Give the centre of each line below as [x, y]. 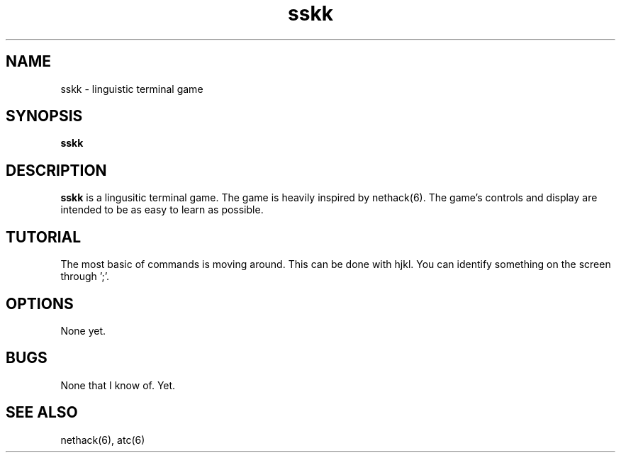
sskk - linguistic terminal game [132, 89]
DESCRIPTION [56, 170]
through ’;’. [85, 277]
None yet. [83, 330]
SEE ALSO [42, 413]
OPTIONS [40, 303]
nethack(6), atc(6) [103, 440]
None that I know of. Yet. [118, 385]
